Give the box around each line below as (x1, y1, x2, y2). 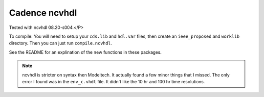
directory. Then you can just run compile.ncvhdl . (9, 40, 112, 46)
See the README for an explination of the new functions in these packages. (9, 49, 162, 55)
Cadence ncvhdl (9, 7, 77, 18)
